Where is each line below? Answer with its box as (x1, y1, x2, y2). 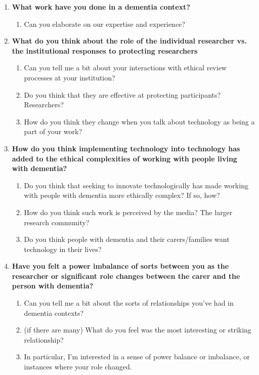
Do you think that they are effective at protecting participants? (24, 89, 221, 100)
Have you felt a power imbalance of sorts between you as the (12, 261, 229, 271)
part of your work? (24, 126, 82, 137)
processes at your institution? (24, 72, 115, 82)
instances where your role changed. (24, 361, 132, 372)
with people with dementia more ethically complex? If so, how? (24, 190, 220, 200)
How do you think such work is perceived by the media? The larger (24, 206, 233, 217)
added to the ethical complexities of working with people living (12, 153, 237, 163)
